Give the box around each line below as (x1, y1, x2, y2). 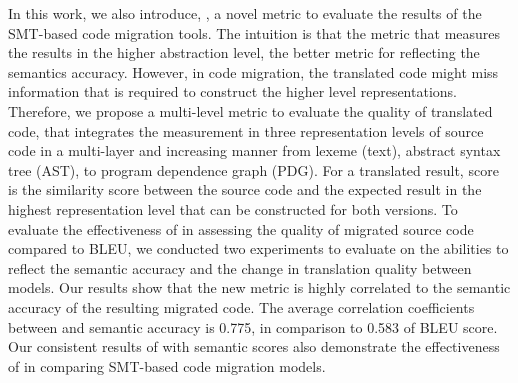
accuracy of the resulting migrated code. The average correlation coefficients (8, 296, 475, 317)
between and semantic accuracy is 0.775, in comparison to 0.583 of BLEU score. (8, 316, 498, 337)
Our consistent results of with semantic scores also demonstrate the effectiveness (8, 336, 500, 357)
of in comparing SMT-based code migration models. (8, 355, 326, 376)
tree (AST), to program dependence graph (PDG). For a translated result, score (8, 159, 499, 180)
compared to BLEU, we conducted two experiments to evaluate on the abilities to (8, 238, 509, 259)
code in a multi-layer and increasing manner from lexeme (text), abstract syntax (8, 140, 501, 161)
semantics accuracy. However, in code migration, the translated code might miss (8, 61, 499, 82)
